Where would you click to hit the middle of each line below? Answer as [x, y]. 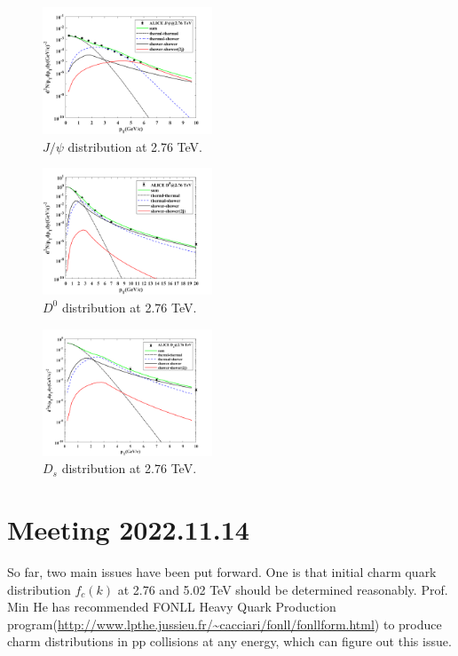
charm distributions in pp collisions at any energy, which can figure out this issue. [229, 641]
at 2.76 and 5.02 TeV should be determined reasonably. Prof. [283, 589]
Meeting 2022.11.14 [128, 530]
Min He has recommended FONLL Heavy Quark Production [172, 607]
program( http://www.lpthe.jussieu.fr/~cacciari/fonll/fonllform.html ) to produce [225, 624]
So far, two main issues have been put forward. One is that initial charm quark [222, 571]
